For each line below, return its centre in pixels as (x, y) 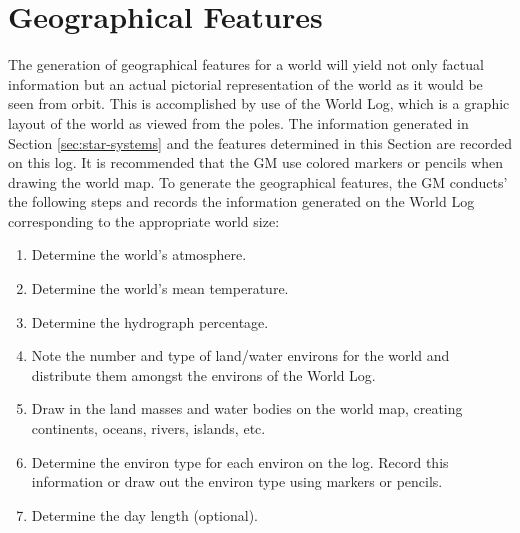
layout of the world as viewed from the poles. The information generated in (238, 122)
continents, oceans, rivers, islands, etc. (148, 428)
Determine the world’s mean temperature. (160, 288)
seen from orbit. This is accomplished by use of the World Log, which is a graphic (259, 103)
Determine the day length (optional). (144, 514)
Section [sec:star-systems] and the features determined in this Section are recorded (260, 142)
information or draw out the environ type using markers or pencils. (237, 481)
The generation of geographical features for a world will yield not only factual (246, 64)
